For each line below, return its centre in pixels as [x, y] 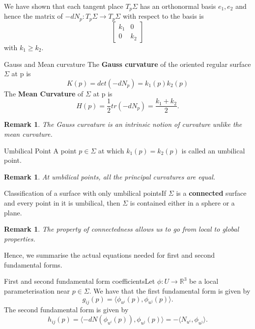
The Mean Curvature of [44, 93]
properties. [20, 238]
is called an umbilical [213, 150]
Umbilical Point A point [40, 150]
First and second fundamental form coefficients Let [80, 281]
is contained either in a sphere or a [182, 202]
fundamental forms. [33, 264]
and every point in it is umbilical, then [62, 202]
